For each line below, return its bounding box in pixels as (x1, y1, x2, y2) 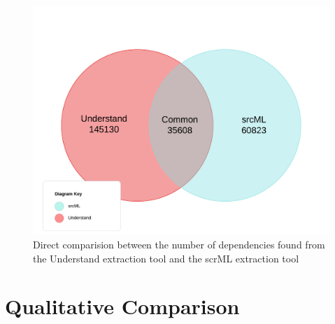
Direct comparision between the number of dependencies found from (33, 237, 325, 252)
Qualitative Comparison (5, 292, 240, 321)
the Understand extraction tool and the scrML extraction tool (33, 251, 299, 265)
